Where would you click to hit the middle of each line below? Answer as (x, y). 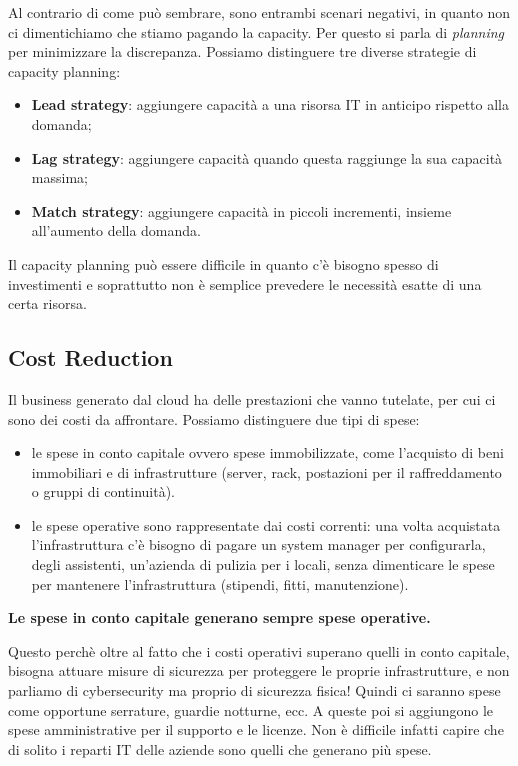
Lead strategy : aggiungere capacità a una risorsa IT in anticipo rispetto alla (270, 104)
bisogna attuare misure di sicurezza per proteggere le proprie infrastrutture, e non (259, 670)
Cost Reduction (90, 357)
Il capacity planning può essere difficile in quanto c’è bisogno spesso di (223, 263)
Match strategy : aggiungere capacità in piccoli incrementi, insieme (241, 210)
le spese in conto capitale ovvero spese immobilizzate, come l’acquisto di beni (267, 452)
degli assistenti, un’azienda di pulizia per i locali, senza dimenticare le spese (263, 564)
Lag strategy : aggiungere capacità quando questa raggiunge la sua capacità (267, 157)
